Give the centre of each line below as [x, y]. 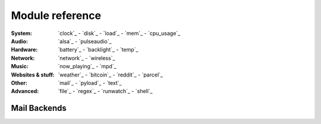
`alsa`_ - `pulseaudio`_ [85, 41]
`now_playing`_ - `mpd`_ [87, 66]
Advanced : [25, 91]
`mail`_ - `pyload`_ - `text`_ [90, 82]
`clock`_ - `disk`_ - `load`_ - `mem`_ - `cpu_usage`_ [119, 33]
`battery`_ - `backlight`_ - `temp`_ [98, 50]
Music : [20, 66]
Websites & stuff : [33, 75]
